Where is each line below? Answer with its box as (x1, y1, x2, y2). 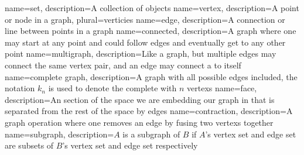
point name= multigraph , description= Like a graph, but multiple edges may (5, 47, 276, 60)
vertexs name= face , (187, 82, 257, 94)
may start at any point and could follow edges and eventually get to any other (5, 36, 286, 48)
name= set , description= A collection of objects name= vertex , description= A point (5, 2, 299, 13)
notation (5, 82, 35, 94)
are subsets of (5, 139, 54, 151)
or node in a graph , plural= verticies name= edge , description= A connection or (5, 13, 285, 25)
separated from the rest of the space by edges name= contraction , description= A (5, 105, 293, 117)
